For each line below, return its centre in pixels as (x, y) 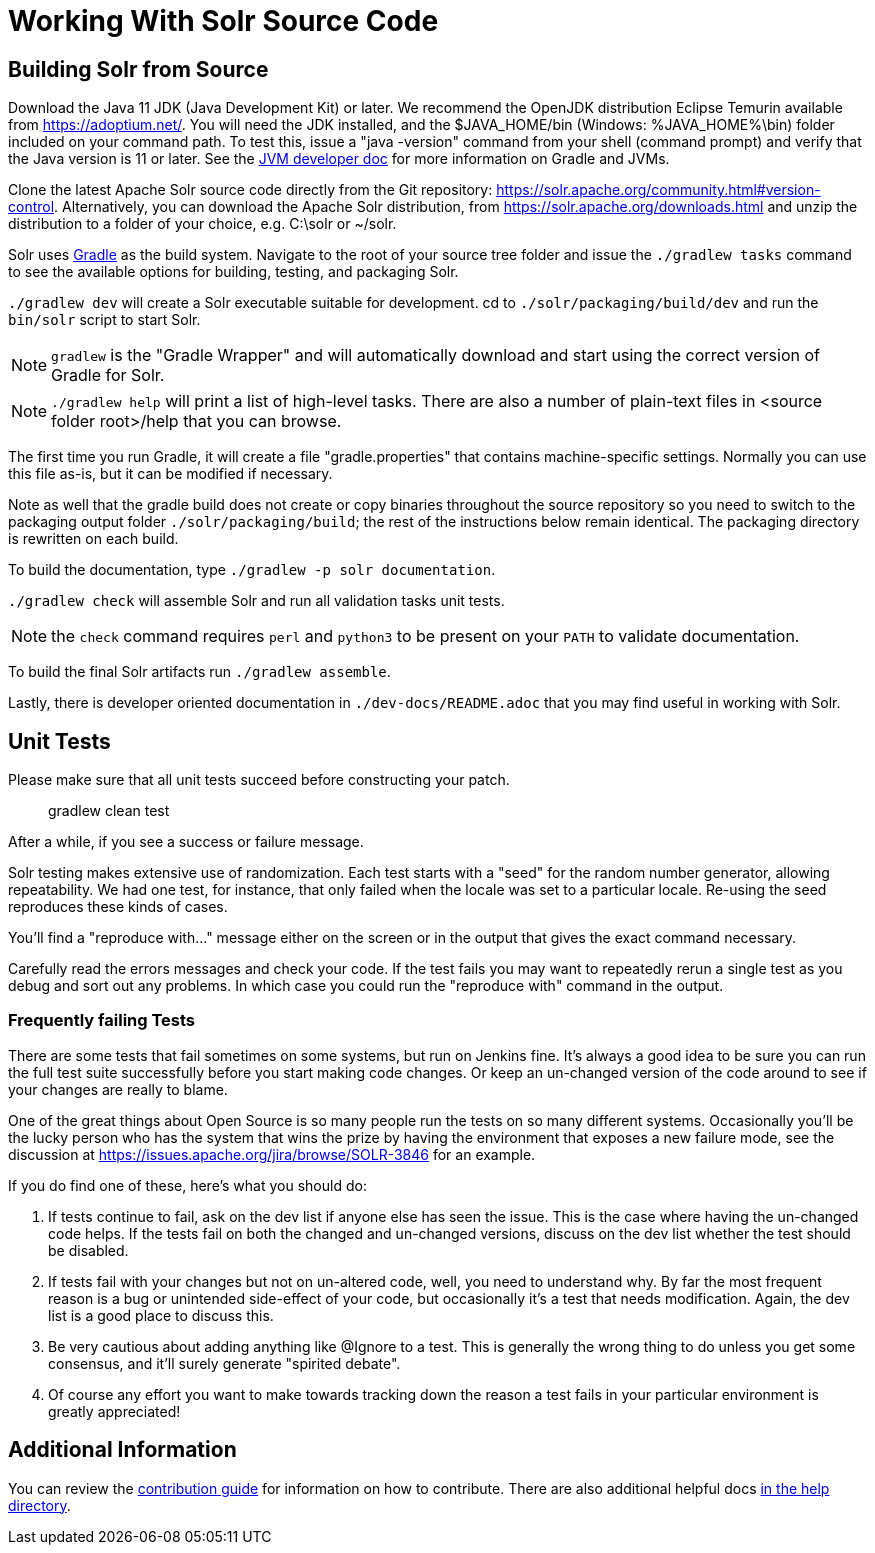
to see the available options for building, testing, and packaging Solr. (233, 272)
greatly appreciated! (114, 1411)
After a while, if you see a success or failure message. (186, 842)
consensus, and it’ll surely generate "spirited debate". (224, 1363)
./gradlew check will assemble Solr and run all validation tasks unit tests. (256, 601)
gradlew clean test (109, 811)
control (31, 207)
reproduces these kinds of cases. (118, 907)
